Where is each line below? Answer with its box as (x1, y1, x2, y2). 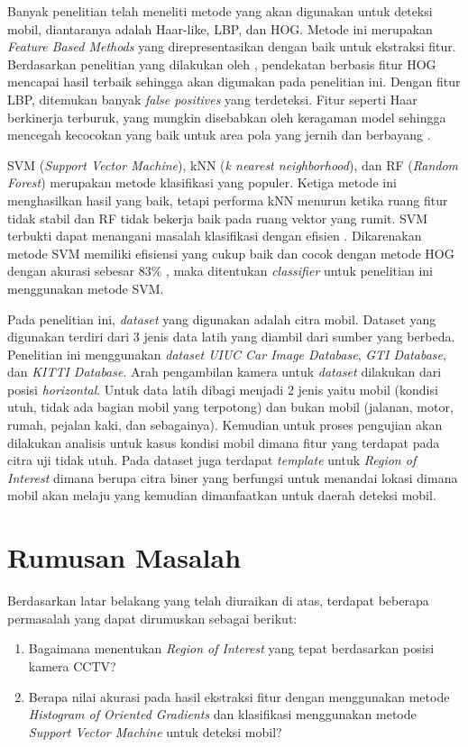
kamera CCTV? (28, 656, 116, 675)
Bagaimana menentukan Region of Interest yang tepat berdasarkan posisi (28, 639, 435, 658)
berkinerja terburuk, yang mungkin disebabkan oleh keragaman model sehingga (7, 107, 446, 126)
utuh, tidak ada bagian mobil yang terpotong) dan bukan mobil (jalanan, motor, (7, 397, 454, 416)
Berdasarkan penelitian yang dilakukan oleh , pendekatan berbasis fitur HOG (7, 54, 436, 73)
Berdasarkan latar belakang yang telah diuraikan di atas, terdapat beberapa (7, 591, 429, 610)
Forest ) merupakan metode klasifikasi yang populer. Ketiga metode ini (7, 173, 397, 192)
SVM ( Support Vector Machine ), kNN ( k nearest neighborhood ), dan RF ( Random (7, 155, 459, 174)
